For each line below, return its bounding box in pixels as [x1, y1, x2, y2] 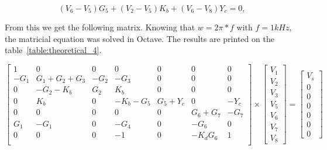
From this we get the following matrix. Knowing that [5, 21, 195, 33]
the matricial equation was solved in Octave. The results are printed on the [5, 32, 274, 44]
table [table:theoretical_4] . [5, 44, 102, 56]
